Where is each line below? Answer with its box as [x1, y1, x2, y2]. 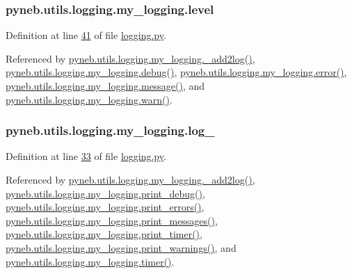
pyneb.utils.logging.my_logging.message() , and [6, 79, 205, 92]
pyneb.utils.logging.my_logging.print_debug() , [6, 186, 205, 200]
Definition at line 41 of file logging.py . [6, 28, 166, 42]
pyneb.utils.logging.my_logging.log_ [6, 122, 215, 139]
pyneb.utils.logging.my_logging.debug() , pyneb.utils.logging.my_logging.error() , [6, 65, 347, 79]
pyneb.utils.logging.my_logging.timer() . [6, 254, 175, 268]
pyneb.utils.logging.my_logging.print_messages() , [6, 213, 218, 227]
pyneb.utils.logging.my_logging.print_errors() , [6, 200, 205, 214]
